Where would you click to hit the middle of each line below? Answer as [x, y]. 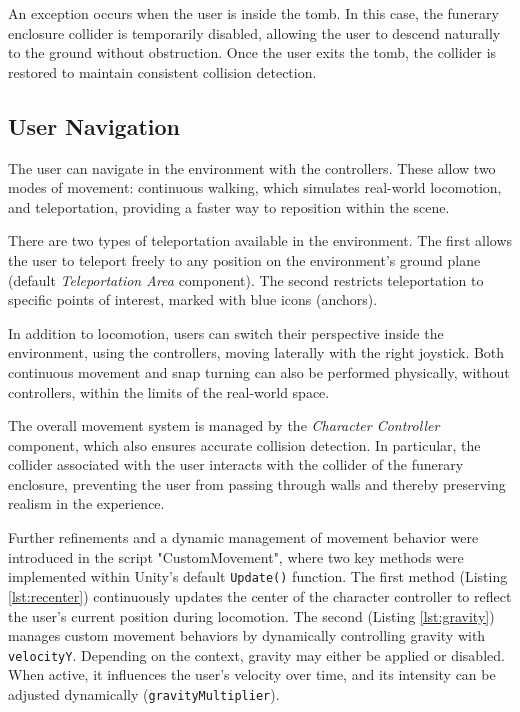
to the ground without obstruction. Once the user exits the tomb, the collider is [252, 52]
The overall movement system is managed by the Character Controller [224, 425]
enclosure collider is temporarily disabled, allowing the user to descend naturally [254, 32]
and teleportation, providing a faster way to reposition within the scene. [229, 206]
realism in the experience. [86, 503]
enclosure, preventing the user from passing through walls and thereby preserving [257, 483]
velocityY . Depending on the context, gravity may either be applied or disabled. [256, 654]
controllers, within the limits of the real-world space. [169, 391]
